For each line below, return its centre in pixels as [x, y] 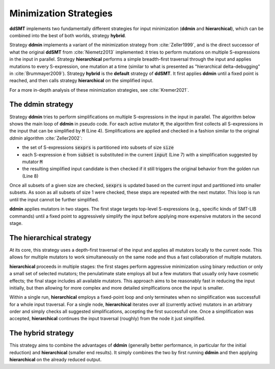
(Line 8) [30, 176]
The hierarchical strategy [50, 238]
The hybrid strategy [42, 333]
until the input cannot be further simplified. [54, 199]
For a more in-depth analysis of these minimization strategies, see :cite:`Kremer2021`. [99, 90]
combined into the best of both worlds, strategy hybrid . [68, 35]
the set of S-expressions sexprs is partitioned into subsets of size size [98, 147]
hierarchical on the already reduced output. [56, 360]
